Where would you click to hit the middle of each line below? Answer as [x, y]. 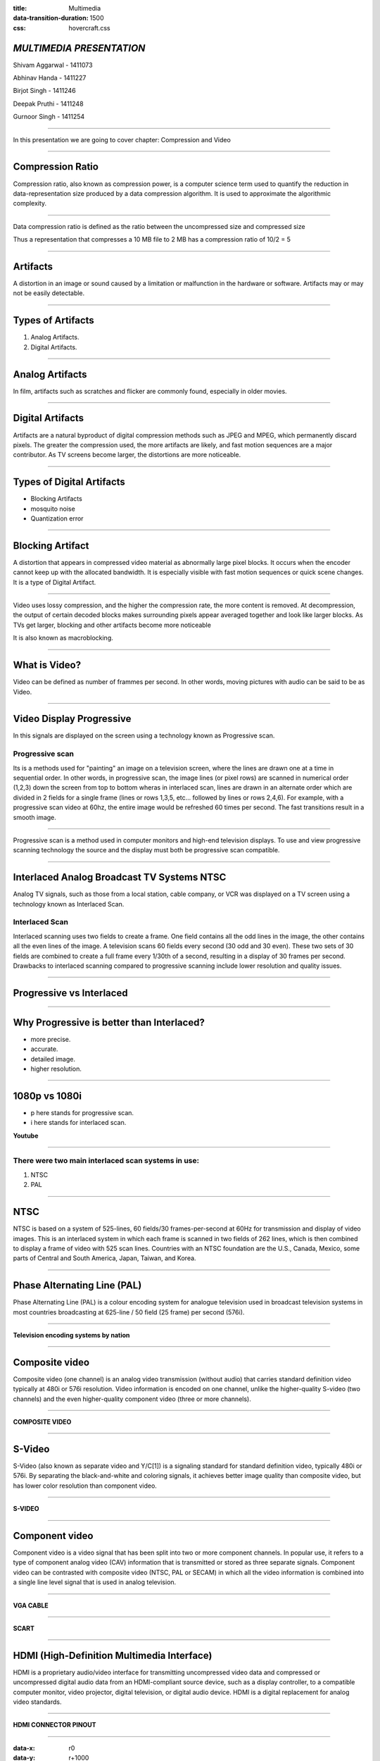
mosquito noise [53, 509]
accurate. [44, 1049]
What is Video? [47, 665]
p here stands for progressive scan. [82, 1112]
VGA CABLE [31, 1605]
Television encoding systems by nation [71, 1335]
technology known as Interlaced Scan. [69, 904]
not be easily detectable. [49, 293]
